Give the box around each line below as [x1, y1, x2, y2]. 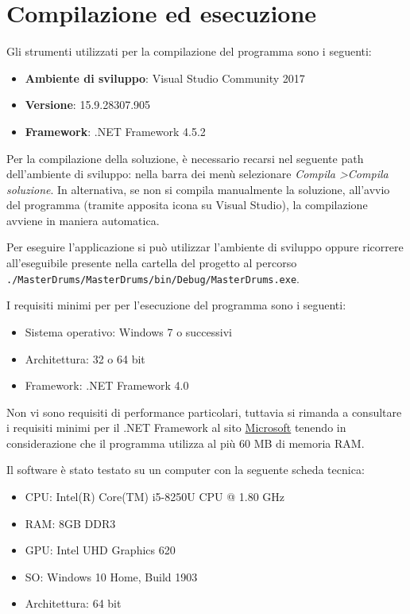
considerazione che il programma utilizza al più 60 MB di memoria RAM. [6, 434, 365, 451]
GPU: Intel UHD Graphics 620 [25, 542, 176, 558]
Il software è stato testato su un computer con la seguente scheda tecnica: [6, 461, 365, 478]
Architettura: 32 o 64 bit [25, 350, 145, 367]
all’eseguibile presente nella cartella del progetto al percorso [6, 255, 297, 271]
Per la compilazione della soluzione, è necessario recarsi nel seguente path [6, 150, 364, 166]
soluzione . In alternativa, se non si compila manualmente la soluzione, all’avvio [6, 181, 390, 197]
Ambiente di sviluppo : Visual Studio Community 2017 [25, 69, 305, 86]
